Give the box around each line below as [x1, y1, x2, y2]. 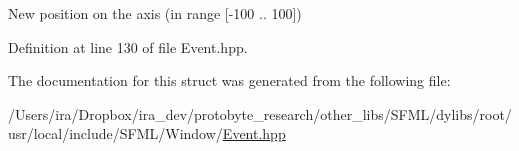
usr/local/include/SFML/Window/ [8, 123, 223, 144]
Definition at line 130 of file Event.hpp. [8, 36, 248, 57]
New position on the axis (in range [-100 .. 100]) [8, 3, 302, 23]
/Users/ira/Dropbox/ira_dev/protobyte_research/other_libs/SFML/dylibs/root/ [8, 103, 512, 124]
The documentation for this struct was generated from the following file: [8, 70, 451, 91]
